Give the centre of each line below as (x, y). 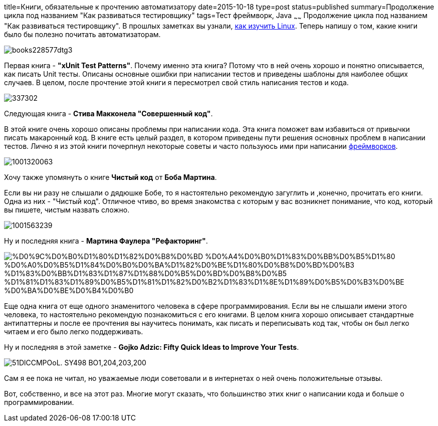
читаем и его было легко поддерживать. (74, 331)
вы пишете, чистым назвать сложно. (67, 209)
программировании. (39, 402)
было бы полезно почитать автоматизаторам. (82, 34)
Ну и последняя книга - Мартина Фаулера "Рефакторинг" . (106, 241)
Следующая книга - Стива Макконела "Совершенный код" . (108, 113)
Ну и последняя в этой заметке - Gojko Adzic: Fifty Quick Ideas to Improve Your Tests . (152, 347)
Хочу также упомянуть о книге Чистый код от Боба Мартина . (111, 177)
